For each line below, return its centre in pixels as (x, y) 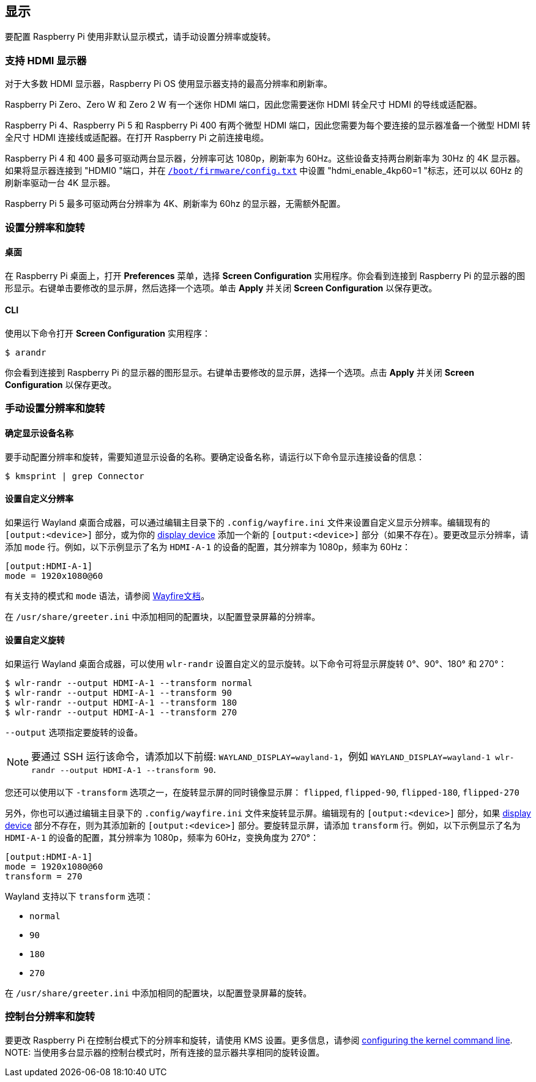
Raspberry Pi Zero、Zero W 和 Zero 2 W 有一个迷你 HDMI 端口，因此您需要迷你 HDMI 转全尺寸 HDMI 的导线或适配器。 (244, 105)
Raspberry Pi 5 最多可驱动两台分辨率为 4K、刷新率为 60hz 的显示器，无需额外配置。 (175, 204)
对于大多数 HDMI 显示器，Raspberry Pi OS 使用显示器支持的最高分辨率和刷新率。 (169, 84)
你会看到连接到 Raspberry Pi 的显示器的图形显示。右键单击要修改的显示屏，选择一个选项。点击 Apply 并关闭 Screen (240, 372)
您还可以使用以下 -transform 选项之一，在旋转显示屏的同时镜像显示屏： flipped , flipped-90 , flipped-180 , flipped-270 (262, 793)
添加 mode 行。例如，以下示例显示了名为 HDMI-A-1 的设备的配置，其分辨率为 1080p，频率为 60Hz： (208, 547)
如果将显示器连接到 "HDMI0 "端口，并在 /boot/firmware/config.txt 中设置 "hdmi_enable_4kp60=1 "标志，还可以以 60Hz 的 (264, 171)
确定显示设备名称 (39, 433)
